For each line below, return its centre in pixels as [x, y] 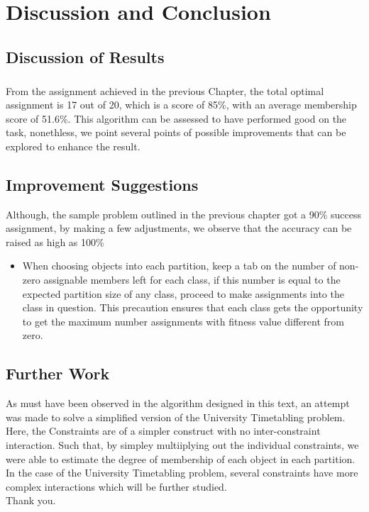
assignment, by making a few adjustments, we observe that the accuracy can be [179, 228]
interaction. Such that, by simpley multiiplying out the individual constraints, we [182, 445]
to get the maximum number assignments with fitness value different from [183, 321]
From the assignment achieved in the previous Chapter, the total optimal [165, 90]
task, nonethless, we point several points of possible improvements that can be [176, 132]
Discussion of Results [85, 56]
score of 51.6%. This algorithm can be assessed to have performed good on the [176, 118]
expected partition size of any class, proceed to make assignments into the [183, 293]
